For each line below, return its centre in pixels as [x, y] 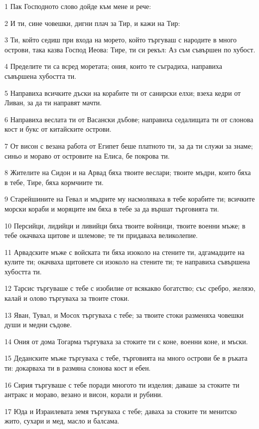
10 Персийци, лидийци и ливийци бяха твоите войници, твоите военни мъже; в [125, 225]
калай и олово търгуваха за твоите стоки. [67, 298]
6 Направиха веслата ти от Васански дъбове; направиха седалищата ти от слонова [129, 119]
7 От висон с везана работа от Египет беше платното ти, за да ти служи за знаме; [129, 145]
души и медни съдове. [38, 324]
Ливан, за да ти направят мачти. [53, 103]
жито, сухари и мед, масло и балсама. [62, 421]
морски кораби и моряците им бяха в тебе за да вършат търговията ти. [112, 208]
